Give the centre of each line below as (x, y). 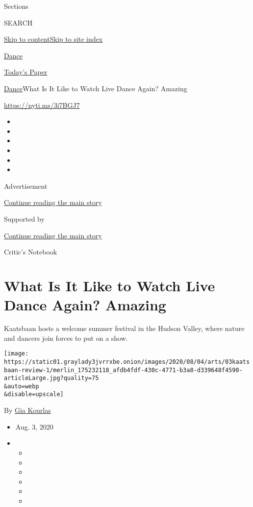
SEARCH (18, 22)
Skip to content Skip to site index (53, 39)
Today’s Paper (26, 72)
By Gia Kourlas (27, 410)
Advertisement (26, 186)
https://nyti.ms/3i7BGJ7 (42, 105)
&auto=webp (22, 386)
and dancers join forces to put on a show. (66, 338)
